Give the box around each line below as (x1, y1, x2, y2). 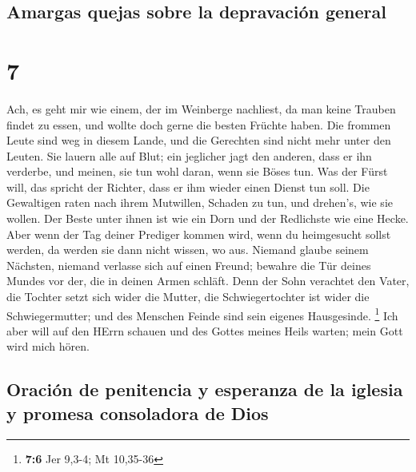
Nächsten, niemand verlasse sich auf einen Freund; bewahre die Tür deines (6, 256, 371, 273)
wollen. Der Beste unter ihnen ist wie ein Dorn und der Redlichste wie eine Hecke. (6, 210, 409, 227)
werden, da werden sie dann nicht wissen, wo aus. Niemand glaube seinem (6, 241, 369, 258)
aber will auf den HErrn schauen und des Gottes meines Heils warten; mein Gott (6, 322, 403, 339)
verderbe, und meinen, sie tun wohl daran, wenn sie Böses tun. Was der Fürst (6, 163, 388, 180)
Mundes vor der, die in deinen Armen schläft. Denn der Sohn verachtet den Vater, (6, 272, 410, 289)
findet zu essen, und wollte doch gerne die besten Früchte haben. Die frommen (6, 116, 391, 133)
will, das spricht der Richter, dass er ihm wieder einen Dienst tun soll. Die (6, 178, 370, 195)
